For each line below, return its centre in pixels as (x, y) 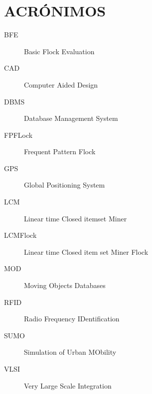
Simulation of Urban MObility (70, 352)
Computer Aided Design (61, 84)
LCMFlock (20, 235)
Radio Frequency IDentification (72, 319)
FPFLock (18, 135)
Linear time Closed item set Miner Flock (86, 251)
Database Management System (71, 118)
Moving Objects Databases (65, 285)
